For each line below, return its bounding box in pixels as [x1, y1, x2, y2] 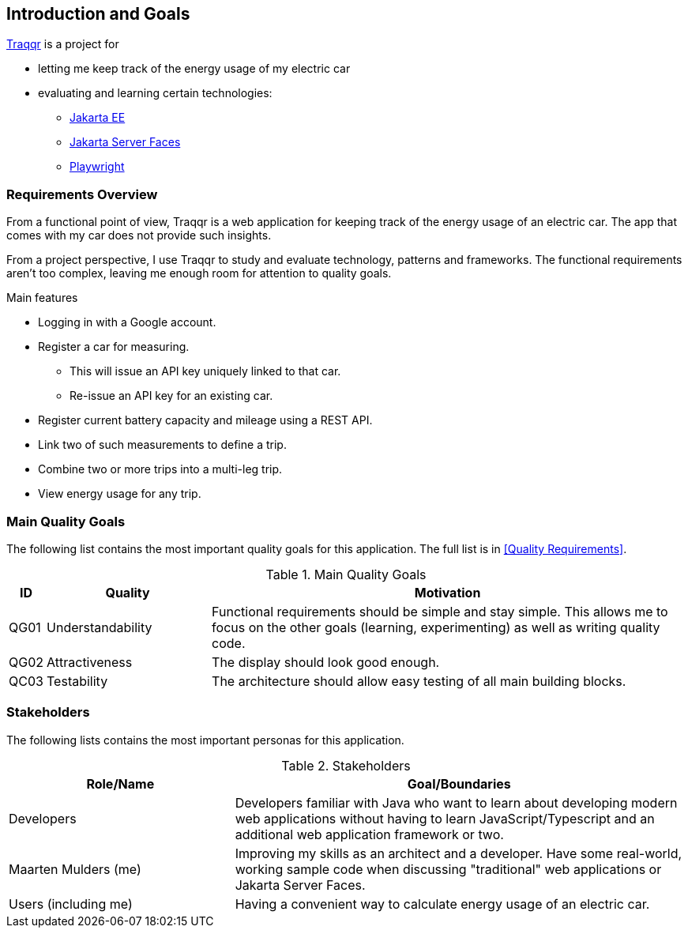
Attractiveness [47, 653, 133, 670]
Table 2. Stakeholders [281, 757, 411, 774]
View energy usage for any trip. [38, 487, 201, 501]
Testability [47, 672, 108, 689]
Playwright [70, 160, 125, 174]
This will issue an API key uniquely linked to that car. [70, 364, 341, 378]
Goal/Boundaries [407, 775, 511, 792]
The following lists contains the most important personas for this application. [6, 733, 404, 747]
